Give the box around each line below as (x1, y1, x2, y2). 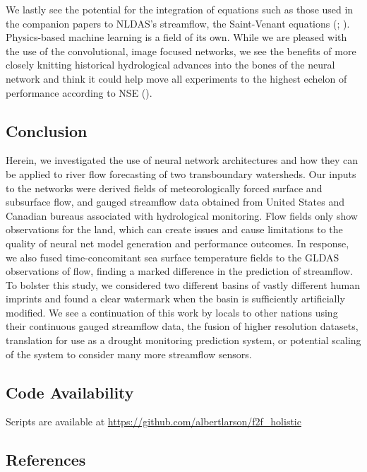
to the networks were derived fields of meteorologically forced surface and (6, 180, 323, 195)
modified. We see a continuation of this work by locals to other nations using (6, 305, 338, 319)
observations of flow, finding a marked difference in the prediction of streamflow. (6, 264, 353, 278)
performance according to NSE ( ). (6, 85, 152, 100)
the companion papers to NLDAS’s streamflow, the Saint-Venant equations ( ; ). (6, 16, 350, 30)
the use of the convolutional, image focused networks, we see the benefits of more (6, 43, 356, 58)
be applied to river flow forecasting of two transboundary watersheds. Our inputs (6, 166, 356, 181)
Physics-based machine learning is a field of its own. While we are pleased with (6, 30, 347, 45)
